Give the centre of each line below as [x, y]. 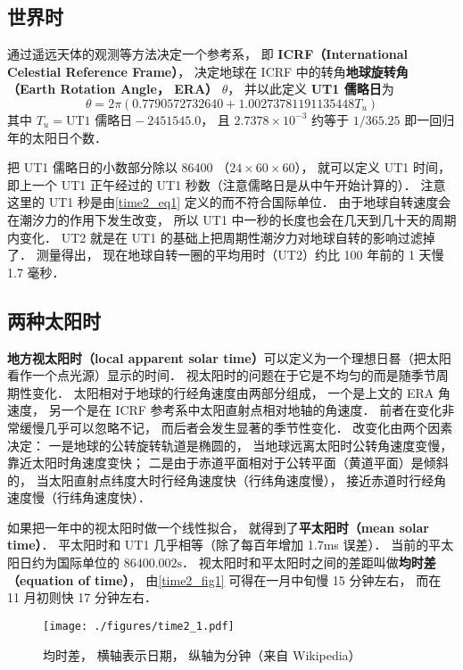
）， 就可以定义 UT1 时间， [372, 167]
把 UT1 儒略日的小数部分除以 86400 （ [119, 167]
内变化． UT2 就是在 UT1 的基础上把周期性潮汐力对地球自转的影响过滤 [215, 237]
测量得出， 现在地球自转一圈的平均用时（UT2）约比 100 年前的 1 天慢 [240, 255]
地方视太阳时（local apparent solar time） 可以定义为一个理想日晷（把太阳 [229, 357]
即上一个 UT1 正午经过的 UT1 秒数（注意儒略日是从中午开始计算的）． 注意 [227, 184]
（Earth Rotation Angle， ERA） [113, 89]
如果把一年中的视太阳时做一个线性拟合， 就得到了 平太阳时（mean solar [218, 527]
